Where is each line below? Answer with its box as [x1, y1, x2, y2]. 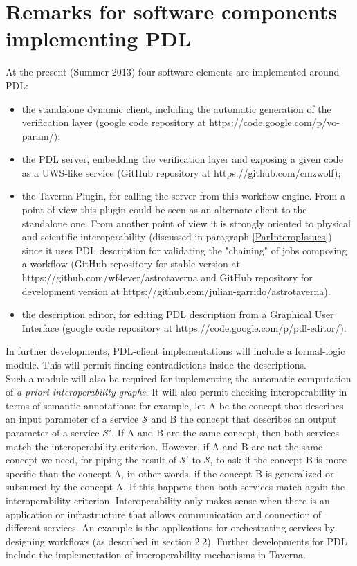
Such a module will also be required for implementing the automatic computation [6, 371, 351, 385]
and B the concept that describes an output [151, 412, 337, 426]
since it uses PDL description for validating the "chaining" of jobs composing [21, 242, 347, 257]
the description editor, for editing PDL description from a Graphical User [21, 307, 334, 321]
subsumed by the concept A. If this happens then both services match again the [6, 479, 345, 494]
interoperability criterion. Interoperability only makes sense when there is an [6, 493, 330, 507]
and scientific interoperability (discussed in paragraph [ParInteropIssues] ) [21, 229, 332, 244]
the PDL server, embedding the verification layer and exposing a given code [21, 152, 343, 166]
